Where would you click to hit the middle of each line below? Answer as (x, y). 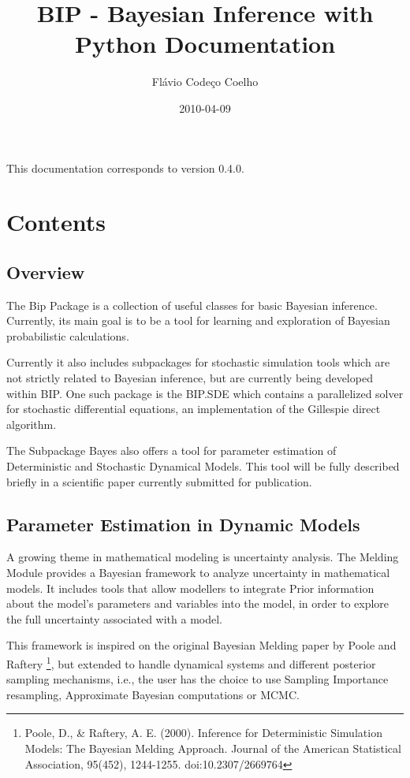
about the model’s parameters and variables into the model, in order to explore (198, 603)
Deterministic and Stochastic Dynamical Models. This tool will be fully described (203, 466)
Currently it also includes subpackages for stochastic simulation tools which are (198, 362)
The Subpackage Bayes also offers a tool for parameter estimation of (171, 450)
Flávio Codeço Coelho (205, 82)
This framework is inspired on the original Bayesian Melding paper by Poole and (201, 645)
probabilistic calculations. (68, 335)
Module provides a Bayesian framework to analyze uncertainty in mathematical (198, 572)
